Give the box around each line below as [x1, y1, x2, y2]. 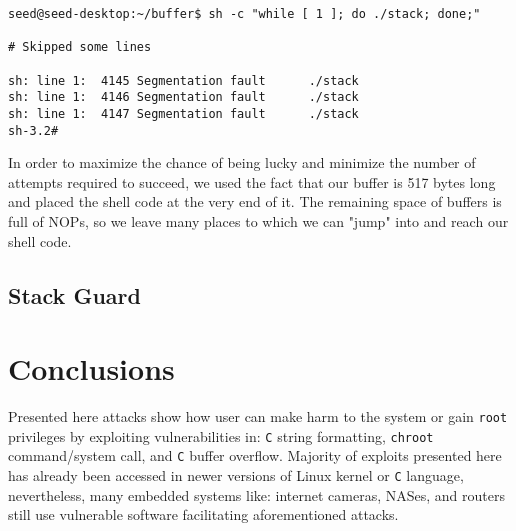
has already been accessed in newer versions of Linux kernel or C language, [8, 465, 464, 486]
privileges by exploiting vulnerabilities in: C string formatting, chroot [8, 425, 434, 446]
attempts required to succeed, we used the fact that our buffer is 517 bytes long [8, 171, 496, 192]
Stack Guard [8, 279, 141, 310]
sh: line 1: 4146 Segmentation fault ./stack [8, 90, 359, 105]
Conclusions [8, 348, 175, 389]
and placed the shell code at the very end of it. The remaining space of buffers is [8, 191, 502, 212]
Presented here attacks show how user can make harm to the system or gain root [8, 406, 508, 427]
